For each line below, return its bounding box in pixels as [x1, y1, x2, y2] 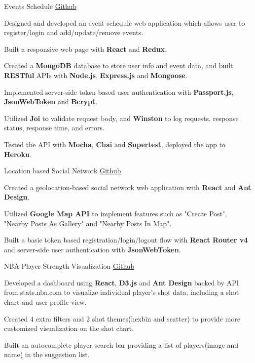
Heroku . [4, 149, 32, 159]
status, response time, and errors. [4, 122, 105, 133]
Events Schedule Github [4, 1, 77, 11]
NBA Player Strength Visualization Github [4, 261, 135, 271]
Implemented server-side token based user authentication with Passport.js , [4, 86, 234, 97]
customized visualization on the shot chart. [4, 323, 134, 333]
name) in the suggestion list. [4, 349, 90, 360]
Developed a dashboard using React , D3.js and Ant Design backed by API [4, 277, 239, 287]
